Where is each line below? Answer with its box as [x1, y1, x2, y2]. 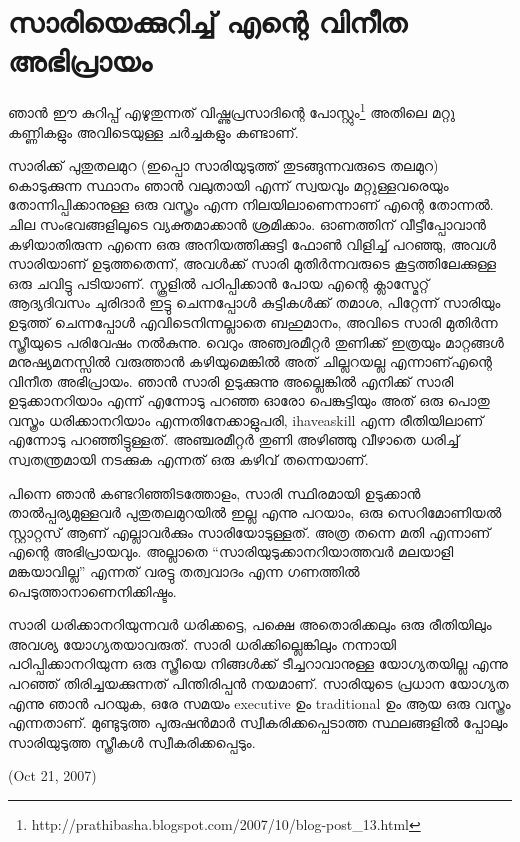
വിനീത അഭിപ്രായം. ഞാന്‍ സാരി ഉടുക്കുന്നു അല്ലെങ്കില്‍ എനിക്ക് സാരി [8, 370, 454, 391]
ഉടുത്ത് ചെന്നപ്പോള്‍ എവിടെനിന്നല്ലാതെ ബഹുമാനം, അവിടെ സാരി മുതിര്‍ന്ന [8, 311, 498, 332]
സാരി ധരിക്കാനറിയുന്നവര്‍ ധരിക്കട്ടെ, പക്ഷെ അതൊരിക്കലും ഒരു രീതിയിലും [8, 614, 492, 635]
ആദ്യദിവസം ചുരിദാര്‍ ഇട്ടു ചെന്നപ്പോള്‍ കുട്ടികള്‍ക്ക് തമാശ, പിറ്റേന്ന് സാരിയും [8, 292, 501, 313]
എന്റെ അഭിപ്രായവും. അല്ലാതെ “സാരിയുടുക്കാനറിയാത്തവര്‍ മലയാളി [8, 541, 454, 562]
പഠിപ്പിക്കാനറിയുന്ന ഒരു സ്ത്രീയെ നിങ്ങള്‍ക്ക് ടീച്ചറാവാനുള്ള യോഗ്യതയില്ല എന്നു [8, 653, 508, 674]
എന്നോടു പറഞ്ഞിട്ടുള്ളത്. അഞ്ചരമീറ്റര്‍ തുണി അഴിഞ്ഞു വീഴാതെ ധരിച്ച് [8, 429, 460, 450]
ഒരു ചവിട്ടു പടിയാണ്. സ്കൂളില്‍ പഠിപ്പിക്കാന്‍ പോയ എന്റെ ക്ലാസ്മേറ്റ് [8, 272, 429, 293]
